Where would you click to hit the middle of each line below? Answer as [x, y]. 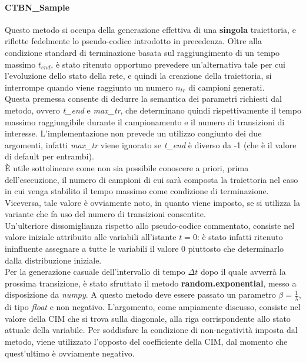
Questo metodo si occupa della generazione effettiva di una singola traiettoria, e [150, 29]
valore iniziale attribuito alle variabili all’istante [91, 237]
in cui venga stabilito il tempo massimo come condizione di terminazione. [137, 191]
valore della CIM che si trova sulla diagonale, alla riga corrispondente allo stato [148, 318]
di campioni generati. [227, 87]
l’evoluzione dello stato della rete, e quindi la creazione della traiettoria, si [138, 76]
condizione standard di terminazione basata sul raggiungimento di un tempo [142, 52]
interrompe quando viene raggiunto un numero [89, 87]
